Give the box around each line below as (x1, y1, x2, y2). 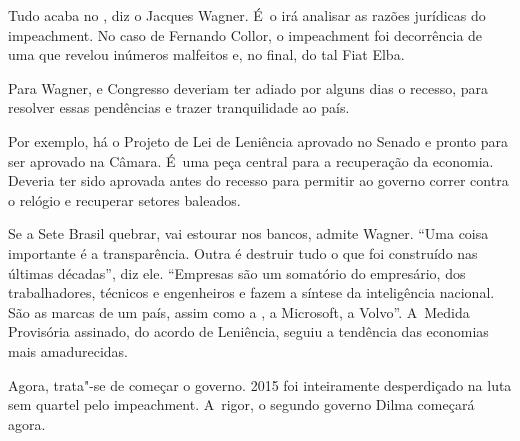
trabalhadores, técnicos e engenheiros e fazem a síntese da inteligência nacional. (8, 282, 495, 303)
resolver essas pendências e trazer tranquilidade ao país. (8, 97, 350, 118)
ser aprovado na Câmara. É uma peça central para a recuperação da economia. (8, 150, 494, 171)
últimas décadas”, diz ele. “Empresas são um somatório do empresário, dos (8, 262, 466, 283)
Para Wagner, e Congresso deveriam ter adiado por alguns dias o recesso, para (8, 77, 489, 98)
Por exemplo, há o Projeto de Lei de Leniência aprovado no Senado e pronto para (8, 130, 508, 151)
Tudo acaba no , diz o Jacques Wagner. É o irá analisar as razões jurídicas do (8, 5, 486, 25)
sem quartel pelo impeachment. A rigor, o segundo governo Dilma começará (8, 394, 475, 415)
